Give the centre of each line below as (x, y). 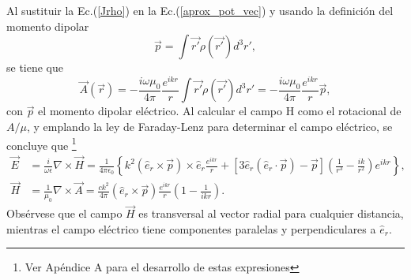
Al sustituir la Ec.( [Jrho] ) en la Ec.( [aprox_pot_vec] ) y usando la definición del (200, 10)
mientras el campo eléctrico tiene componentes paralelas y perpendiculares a (191, 228)
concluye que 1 (41, 144)
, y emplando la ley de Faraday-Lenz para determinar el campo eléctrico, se (209, 126)
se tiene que (35, 67)
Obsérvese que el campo (64, 213)
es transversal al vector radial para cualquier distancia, (271, 213)
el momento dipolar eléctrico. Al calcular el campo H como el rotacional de (220, 111)
